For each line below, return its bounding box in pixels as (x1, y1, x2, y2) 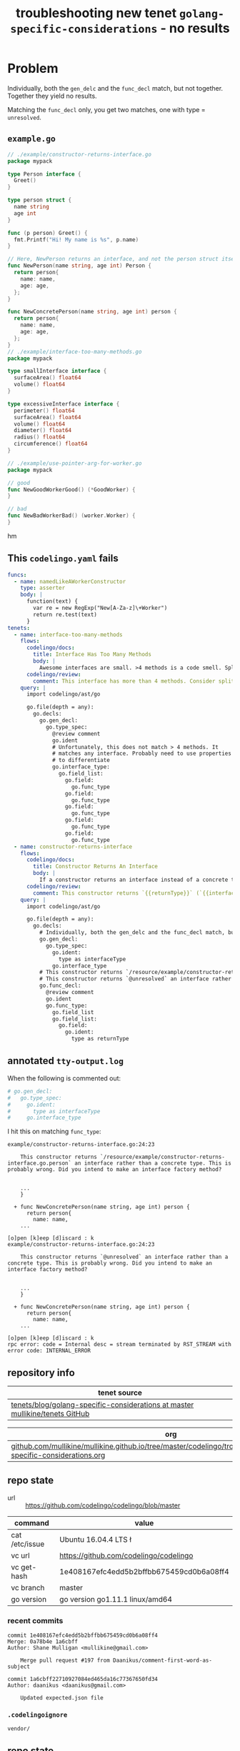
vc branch (11, 1582, 45, 1592)
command (14, 1517, 50, 1527)
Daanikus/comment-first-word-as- (113, 1657, 213, 1665)
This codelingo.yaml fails (7, 552, 119, 565)
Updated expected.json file (20, 1695, 104, 1702)
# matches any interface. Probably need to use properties (52, 750, 232, 758)
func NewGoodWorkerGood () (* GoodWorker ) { (7, 486, 136, 493)
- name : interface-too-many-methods (14, 631, 123, 638)
